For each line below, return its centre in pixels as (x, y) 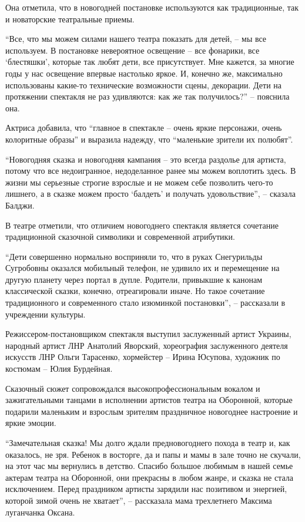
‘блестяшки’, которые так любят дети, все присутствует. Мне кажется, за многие (150, 62)
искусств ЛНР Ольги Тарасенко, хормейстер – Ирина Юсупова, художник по (143, 357)
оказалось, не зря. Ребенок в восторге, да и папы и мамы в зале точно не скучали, (153, 454)
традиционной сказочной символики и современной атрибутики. (120, 237)
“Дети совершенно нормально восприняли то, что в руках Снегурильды (134, 256)
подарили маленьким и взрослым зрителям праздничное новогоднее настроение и (152, 411)
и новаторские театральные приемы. (70, 19)
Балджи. (20, 205)
